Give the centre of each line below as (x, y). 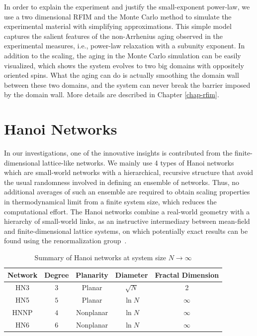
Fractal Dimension (187, 274)
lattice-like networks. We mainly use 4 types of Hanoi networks (138, 162)
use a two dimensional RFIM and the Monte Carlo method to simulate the (118, 16)
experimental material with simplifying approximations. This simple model (118, 26)
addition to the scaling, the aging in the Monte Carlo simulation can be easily (123, 55)
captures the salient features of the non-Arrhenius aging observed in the (114, 36)
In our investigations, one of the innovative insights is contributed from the (118, 153)
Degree (57, 274)
